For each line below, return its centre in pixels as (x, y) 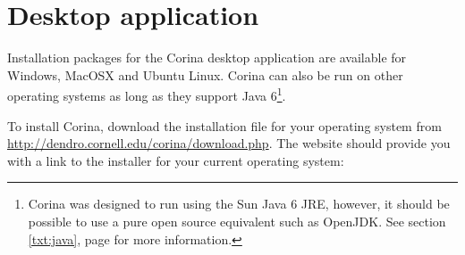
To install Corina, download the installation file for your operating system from (224, 125)
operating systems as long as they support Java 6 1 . (147, 94)
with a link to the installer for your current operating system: (176, 160)
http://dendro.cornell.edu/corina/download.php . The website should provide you (229, 143)
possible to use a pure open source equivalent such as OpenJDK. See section (237, 221)
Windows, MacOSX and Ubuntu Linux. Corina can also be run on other (205, 74)
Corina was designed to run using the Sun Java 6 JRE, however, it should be (239, 204)
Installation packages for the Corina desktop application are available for (207, 58)
